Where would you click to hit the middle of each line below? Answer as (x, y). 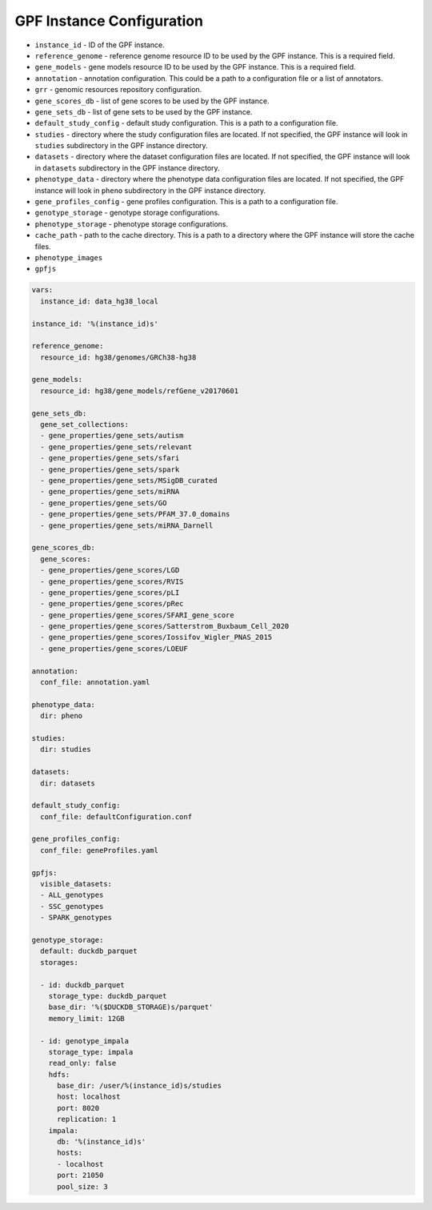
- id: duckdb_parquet (83, 985)
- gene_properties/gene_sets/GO (104, 503)
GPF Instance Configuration (109, 21)
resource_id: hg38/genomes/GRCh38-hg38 (118, 357)
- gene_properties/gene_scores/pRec (112, 604)
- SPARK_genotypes (76, 918)
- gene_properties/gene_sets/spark (110, 469)
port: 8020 (78, 1108)
